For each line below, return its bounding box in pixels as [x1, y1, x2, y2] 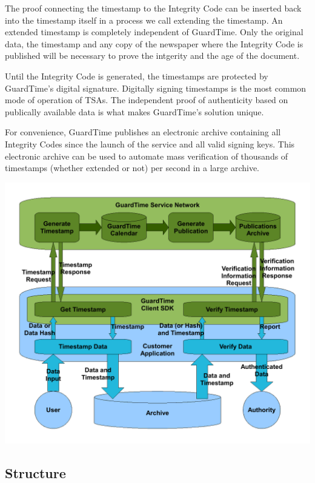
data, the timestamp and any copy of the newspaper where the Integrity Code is [5, 37, 303, 50]
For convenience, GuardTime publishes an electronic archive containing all [5, 126, 281, 138]
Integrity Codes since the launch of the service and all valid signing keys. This [5, 137, 295, 150]
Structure [5, 463, 66, 482]
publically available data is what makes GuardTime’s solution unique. [5, 105, 264, 118]
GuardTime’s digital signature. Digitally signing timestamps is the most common [5, 81, 307, 94]
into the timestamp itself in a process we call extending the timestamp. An [5, 13, 283, 26]
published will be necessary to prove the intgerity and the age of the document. [5, 49, 300, 62]
